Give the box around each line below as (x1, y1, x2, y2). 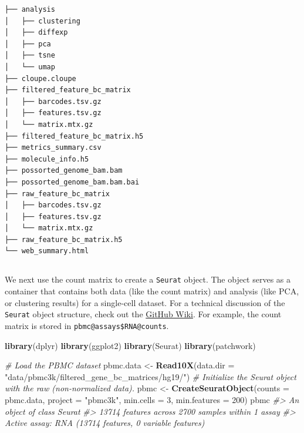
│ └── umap (5, 62, 55, 71)
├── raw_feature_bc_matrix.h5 (5, 235, 123, 244)
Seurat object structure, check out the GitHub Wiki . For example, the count (5, 308, 282, 320)
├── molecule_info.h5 (5, 155, 89, 163)
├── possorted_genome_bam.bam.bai (5, 177, 140, 186)
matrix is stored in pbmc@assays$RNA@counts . (5, 319, 169, 331)
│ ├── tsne (5, 51, 55, 60)
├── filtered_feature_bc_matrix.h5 (5, 132, 144, 140)
